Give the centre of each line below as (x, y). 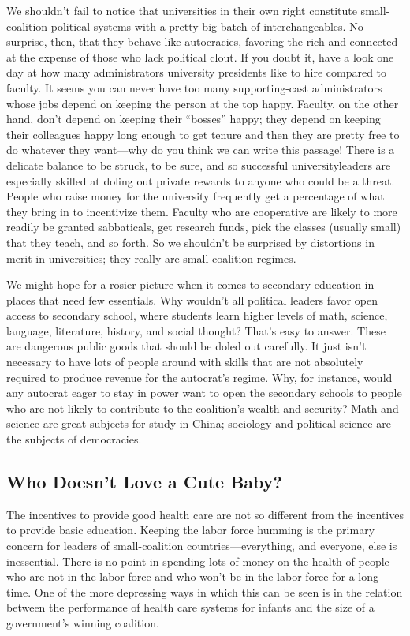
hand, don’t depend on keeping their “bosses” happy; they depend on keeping (194, 119)
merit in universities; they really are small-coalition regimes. (151, 258)
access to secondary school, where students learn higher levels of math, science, (197, 315)
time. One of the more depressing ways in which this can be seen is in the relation (205, 591)
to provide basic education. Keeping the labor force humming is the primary (191, 530)
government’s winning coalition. (83, 622)
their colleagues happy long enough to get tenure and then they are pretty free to (203, 134)
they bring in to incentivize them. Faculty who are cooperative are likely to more (202, 211)
